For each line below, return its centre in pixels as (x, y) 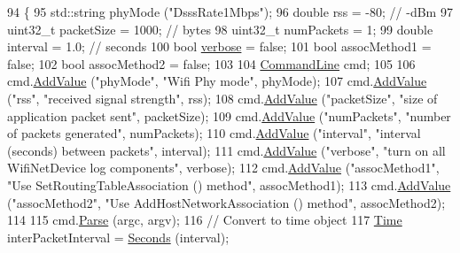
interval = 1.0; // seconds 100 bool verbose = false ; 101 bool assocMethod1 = (219, 46)
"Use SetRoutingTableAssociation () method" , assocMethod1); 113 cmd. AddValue (229, 184)
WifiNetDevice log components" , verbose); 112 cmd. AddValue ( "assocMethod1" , (223, 168)
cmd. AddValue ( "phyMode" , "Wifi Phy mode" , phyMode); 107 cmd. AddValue (217, 81)
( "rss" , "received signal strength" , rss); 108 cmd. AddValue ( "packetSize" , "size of (222, 98)
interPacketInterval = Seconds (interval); (118, 237)
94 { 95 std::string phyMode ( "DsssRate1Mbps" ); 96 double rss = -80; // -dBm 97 (230, 11)
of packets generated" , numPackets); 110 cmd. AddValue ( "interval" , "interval (214, 133)
